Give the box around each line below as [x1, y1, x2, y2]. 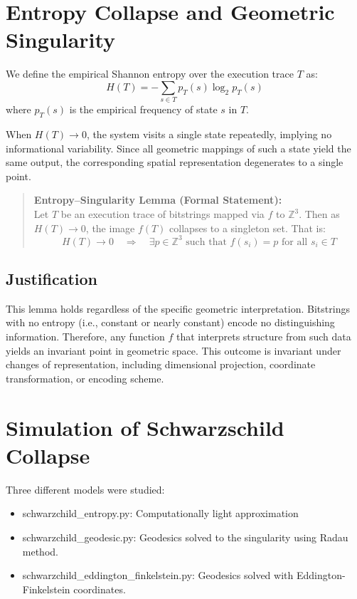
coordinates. [73, 581, 126, 596]
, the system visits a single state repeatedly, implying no [86, 127, 332, 142]
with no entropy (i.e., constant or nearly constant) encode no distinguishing [6, 315, 335, 330]
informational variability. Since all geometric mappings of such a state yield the [6, 140, 351, 155]
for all [282, 236, 308, 247]
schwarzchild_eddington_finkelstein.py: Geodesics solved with [22, 568, 294, 583]
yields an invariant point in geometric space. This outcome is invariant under [6, 343, 341, 358]
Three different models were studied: [6, 481, 165, 496]
